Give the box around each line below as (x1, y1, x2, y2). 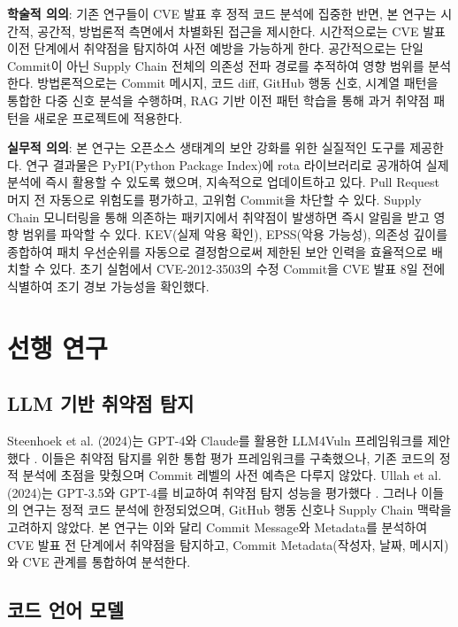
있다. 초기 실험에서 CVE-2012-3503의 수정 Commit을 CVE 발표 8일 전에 (49, 259, 446, 278)
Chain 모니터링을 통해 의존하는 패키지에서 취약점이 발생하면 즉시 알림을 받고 (7, 207, 430, 226)
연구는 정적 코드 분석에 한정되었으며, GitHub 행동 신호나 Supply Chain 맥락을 (22, 500, 452, 519)
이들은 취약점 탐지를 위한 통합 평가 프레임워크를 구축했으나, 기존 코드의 (41, 448, 436, 467)
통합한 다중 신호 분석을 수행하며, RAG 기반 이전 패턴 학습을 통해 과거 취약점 (7, 90, 430, 109)
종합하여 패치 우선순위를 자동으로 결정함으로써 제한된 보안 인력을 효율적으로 (7, 242, 428, 260)
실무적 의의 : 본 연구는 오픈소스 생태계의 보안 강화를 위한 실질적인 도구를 (7, 138, 406, 157)
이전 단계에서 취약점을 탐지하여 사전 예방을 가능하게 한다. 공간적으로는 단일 (7, 39, 424, 58)
